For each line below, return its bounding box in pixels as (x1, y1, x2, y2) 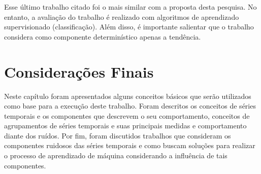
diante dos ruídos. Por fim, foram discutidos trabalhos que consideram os (4, 130, 231, 141)
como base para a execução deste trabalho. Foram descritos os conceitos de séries (4, 100, 256, 111)
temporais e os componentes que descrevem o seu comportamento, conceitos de (4, 110, 250, 121)
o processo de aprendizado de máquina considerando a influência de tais (4, 150, 227, 161)
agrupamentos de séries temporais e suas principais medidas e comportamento (4, 120, 247, 131)
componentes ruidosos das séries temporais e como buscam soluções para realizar (4, 140, 255, 151)
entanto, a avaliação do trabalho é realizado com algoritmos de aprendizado (4, 11, 239, 22)
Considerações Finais (4, 61, 154, 82)
